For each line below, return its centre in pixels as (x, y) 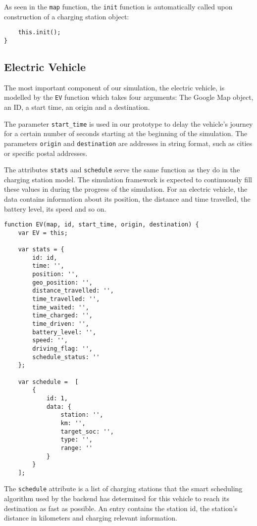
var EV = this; (43, 233)
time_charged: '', (62, 316)
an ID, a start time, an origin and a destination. (77, 107)
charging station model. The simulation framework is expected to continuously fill (128, 179)
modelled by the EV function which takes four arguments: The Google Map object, (129, 97)
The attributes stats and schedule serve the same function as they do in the (122, 170)
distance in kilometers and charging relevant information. (91, 518)
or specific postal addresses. (46, 153)
